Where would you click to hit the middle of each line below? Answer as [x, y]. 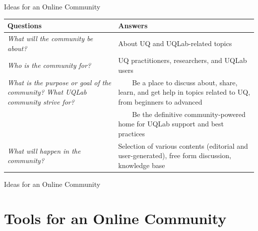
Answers [133, 26]
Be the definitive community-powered [189, 114]
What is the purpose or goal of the [60, 82]
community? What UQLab [47, 92]
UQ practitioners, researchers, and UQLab [183, 60]
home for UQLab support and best [171, 124]
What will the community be [50, 38]
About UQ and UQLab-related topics [175, 43]
